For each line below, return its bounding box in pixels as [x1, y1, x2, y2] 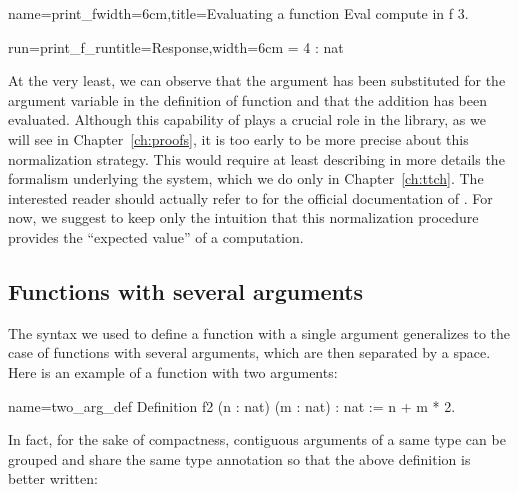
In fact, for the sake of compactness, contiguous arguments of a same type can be [8, 429, 506, 450]
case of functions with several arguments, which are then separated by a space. [8, 342, 491, 363]
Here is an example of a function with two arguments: [8, 361, 338, 382]
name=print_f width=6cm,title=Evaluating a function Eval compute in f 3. [8, 3, 469, 23]
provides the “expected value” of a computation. [8, 226, 304, 247]
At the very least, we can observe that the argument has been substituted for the [8, 70, 506, 91]
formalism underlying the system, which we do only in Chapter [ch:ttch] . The [8, 168, 484, 189]
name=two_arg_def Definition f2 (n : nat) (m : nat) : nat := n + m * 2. [8, 395, 456, 416]
